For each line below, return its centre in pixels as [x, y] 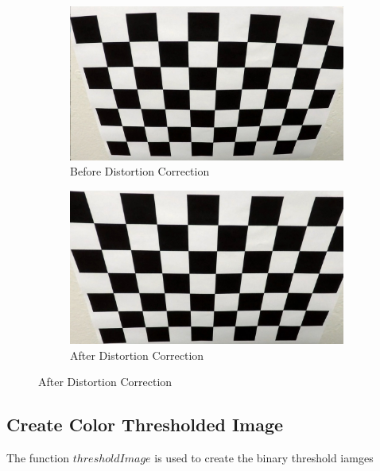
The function [38, 458]
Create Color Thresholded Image [145, 425]
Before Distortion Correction [140, 171]
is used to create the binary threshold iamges [264, 458]
